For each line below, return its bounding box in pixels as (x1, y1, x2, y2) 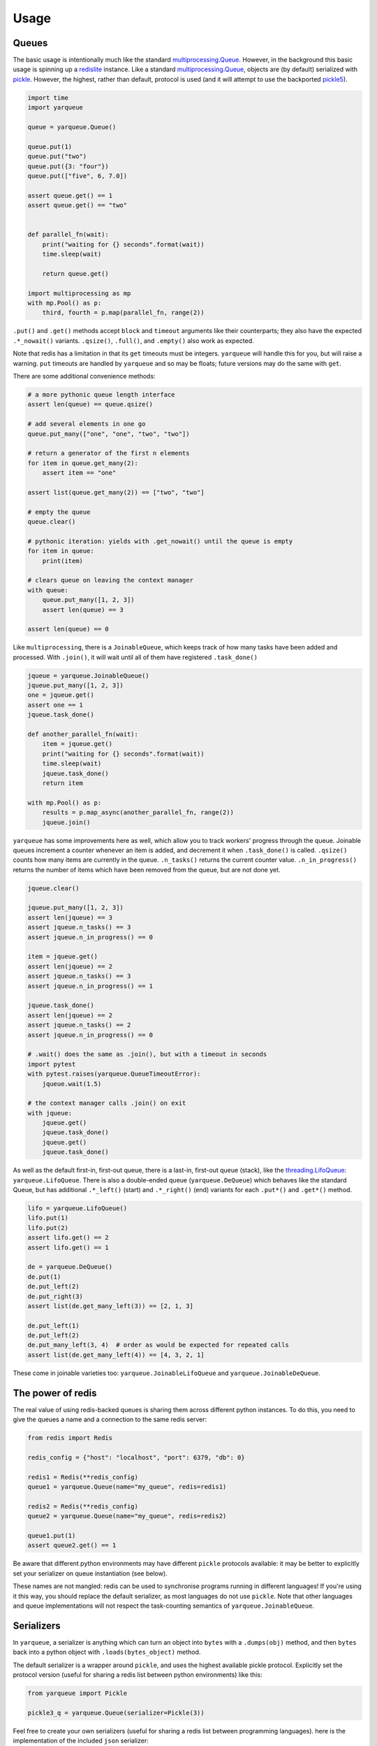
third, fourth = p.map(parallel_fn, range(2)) (42, 309, 205, 317)
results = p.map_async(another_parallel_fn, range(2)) (42, 809, 234, 816)
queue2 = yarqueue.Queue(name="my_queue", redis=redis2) (27, 1512, 227, 1520)
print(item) (42, 557, 84, 565)
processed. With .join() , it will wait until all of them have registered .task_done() (13, 653, 258, 661)
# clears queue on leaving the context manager (27, 576, 193, 585)
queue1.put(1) (27, 1532, 76, 1540)
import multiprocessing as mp (27, 289, 131, 297)
